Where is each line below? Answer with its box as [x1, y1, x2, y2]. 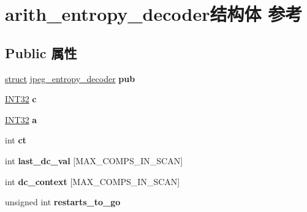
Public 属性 [5, 43, 77, 62]
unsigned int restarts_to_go [5, 195, 121, 208]
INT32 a [5, 113, 37, 126]
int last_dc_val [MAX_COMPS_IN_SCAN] [5, 154, 183, 167]
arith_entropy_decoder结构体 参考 [5, 1, 303, 26]
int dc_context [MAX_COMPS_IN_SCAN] [5, 175, 180, 187]
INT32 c [5, 93, 37, 105]
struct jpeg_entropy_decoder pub [5, 72, 135, 85]
